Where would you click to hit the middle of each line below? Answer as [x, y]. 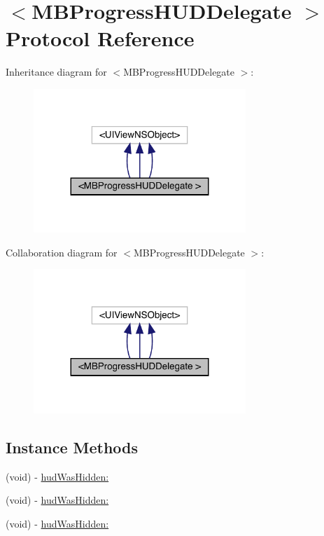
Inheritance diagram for [56, 72]
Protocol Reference [100, 38]
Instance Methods [72, 447]
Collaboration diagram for [62, 252]
